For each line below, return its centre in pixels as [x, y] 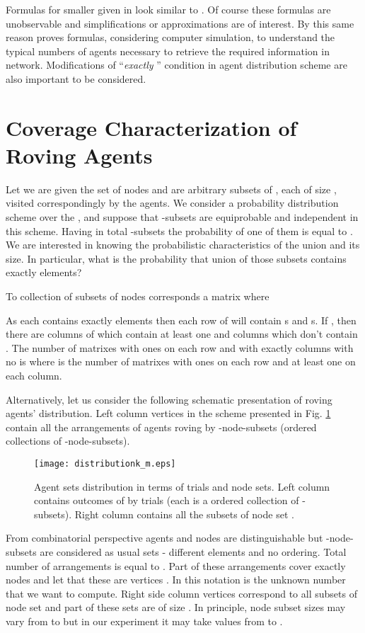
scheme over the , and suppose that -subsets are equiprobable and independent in [182, 217]
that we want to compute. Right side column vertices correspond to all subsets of [181, 593]
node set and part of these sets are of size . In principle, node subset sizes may [176, 607]
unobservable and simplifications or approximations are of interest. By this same [180, 23]
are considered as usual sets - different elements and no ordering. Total [193, 552]
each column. [34, 375]
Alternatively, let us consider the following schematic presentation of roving [169, 399]
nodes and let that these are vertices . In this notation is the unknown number [176, 580]
